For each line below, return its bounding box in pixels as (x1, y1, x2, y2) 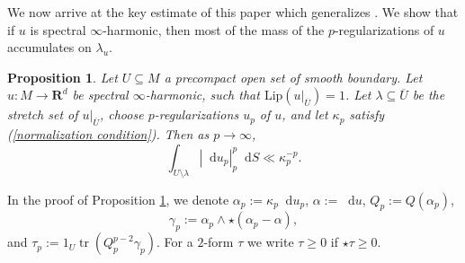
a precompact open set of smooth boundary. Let (164, 67, 423, 86)
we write (246, 232, 294, 251)
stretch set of (7, 105, 78, 124)
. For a (156, 232, 193, 251)
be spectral (72, 85, 129, 104)
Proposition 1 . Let (7, 67, 118, 86)
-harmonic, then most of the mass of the (103, 20, 325, 39)
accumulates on (7, 38, 92, 57)
